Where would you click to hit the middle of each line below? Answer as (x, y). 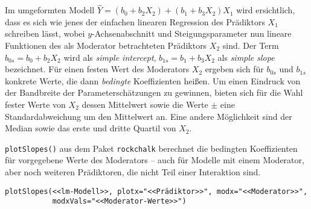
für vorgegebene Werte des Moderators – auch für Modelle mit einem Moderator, (155, 160)
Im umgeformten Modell (50, 10)
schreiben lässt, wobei (45, 33)
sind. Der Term (251, 45)
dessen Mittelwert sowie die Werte (145, 104)
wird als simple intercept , (110, 57)
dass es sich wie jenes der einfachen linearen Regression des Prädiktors (135, 21)
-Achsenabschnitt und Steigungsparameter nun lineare (192, 33)
